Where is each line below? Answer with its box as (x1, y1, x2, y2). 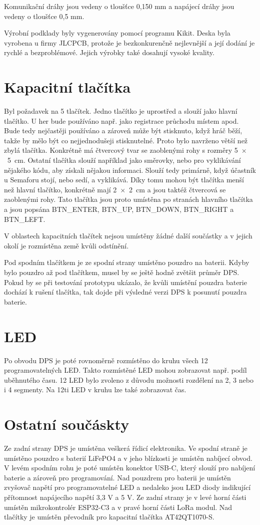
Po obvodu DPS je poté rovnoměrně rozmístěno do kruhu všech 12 (4, 355, 208, 365)
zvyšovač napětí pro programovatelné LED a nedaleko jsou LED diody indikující (4, 482, 251, 492)
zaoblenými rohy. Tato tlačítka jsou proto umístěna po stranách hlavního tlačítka (4, 194, 253, 204)
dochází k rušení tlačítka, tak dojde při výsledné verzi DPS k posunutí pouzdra (4, 287, 247, 297)
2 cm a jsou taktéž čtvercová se (129, 184, 226, 194)
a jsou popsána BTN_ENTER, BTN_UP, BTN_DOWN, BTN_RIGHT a (4, 204, 234, 214)
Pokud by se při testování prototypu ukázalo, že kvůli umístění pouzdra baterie (4, 277, 247, 287)
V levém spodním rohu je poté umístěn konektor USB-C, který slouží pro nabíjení (4, 462, 255, 473)
